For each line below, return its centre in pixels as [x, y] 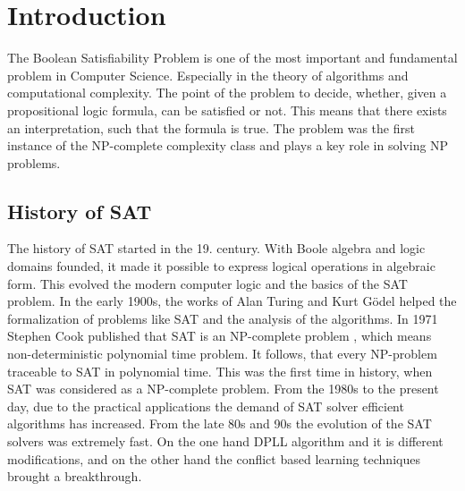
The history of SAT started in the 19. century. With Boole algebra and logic [216, 248]
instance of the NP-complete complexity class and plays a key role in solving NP [228, 145]
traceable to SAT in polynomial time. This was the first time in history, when [220, 371]
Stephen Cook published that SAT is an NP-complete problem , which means [220, 336]
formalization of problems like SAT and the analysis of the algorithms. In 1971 [223, 318]
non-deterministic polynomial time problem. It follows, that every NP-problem [222, 354]
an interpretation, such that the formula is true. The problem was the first [211, 127]
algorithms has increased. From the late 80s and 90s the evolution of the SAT [220, 423]
